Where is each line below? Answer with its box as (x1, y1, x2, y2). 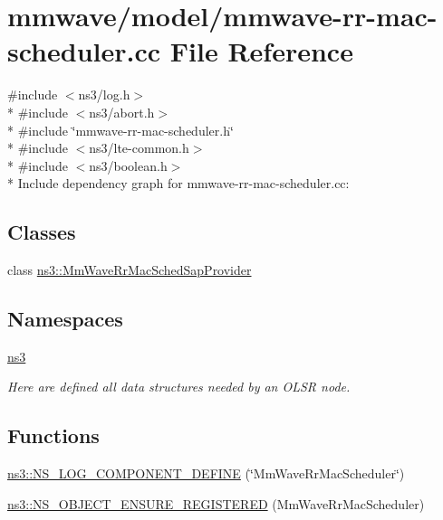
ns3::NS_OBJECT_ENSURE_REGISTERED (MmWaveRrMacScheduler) (7, 494, 425, 513)
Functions (7, 421, 100, 449)
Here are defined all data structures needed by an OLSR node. (7, 377, 351, 396)
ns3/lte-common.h (89, 138, 189, 157)
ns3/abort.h (89, 102, 155, 121)
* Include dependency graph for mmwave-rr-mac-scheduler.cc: (7, 174, 350, 193)
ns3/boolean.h (89, 156, 168, 175)
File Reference (169, 33, 353, 70)
